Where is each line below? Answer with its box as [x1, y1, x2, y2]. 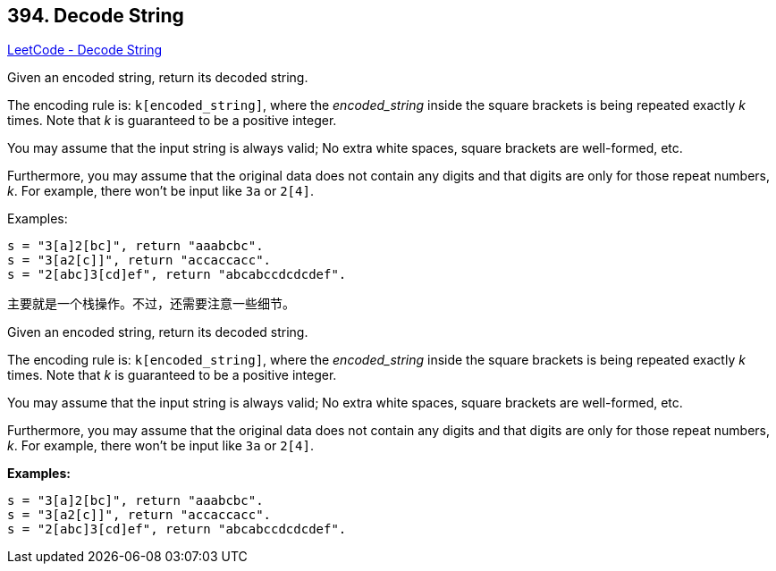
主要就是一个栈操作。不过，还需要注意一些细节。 [7, 296, 295, 312]
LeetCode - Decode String [7, 42, 163, 58]
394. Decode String [7, 4, 184, 27]
